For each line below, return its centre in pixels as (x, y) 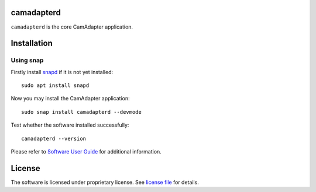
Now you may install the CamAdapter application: (70, 99)
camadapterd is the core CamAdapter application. (72, 27)
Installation (32, 43)
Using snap (27, 60)
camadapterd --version (54, 138)
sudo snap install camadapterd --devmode (81, 112)
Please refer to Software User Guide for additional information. (86, 152)
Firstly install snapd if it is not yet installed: (62, 72)
